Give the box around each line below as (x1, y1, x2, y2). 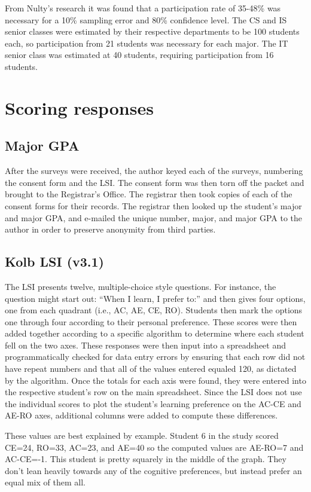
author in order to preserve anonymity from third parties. (5, 223, 216, 236)
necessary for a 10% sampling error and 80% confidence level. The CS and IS (5, 13, 287, 26)
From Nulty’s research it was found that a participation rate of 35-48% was (5, 2, 281, 14)
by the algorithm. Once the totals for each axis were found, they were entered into (5, 374, 306, 386)
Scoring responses (5, 95, 154, 120)
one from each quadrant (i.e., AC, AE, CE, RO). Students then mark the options (5, 304, 303, 316)
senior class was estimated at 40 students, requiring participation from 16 (5, 48, 274, 61)
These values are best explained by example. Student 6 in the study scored (5, 429, 279, 442)
